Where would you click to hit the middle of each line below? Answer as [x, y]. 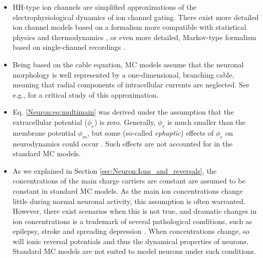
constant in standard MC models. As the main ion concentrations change [128, 190]
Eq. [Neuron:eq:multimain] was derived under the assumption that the [123, 112]
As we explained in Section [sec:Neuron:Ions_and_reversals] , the [115, 170]
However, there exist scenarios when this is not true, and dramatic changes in [135, 211]
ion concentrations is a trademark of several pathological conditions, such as [132, 221]
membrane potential [44, 132]
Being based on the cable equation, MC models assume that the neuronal [128, 64]
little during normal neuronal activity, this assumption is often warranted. [129, 201]
